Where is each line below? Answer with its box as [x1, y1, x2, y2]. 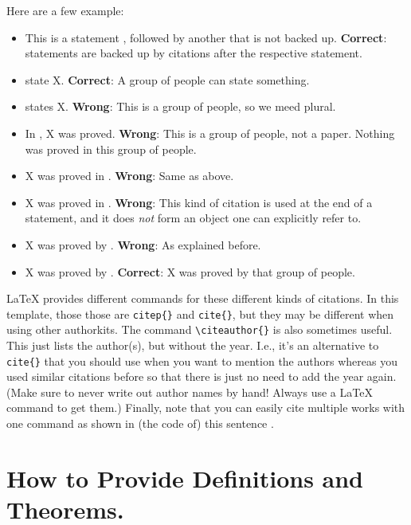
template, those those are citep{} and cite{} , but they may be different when [6, 305, 394, 322]
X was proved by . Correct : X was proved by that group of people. [25, 263, 355, 280]
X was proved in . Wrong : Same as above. [25, 167, 234, 184]
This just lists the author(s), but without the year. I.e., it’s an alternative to [6, 337, 379, 354]
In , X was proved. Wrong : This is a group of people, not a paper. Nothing [25, 124, 395, 141]
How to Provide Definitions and [6, 461, 364, 494]
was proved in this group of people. [25, 140, 197, 157]
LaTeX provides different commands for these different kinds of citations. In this [6, 290, 399, 307]
